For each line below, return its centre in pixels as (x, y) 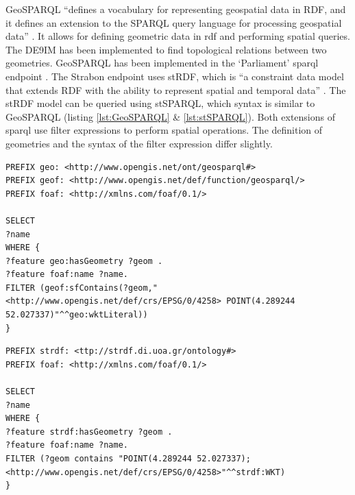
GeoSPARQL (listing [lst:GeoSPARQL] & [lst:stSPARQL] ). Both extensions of (170, 116)
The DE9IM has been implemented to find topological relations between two (166, 49)
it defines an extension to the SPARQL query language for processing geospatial (174, 22)
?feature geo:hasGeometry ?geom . (84, 261)
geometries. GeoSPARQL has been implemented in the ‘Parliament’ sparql (162, 63)
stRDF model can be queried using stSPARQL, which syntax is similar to (160, 103)
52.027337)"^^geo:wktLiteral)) (77, 315)
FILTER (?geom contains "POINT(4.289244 (99, 459)
